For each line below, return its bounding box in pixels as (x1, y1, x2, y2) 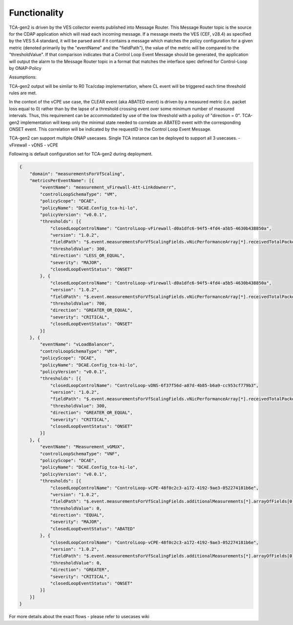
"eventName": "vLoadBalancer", (40, 342, 115, 347)
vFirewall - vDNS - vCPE (9, 142, 59, 148)
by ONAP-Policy (9, 65, 42, 71)
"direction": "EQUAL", (50, 512, 105, 518)
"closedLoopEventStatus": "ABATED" (50, 526, 135, 531)
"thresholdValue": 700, (50, 301, 107, 306)
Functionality (9, 7, 64, 18)
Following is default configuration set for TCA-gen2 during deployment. (9, 151, 153, 157)
